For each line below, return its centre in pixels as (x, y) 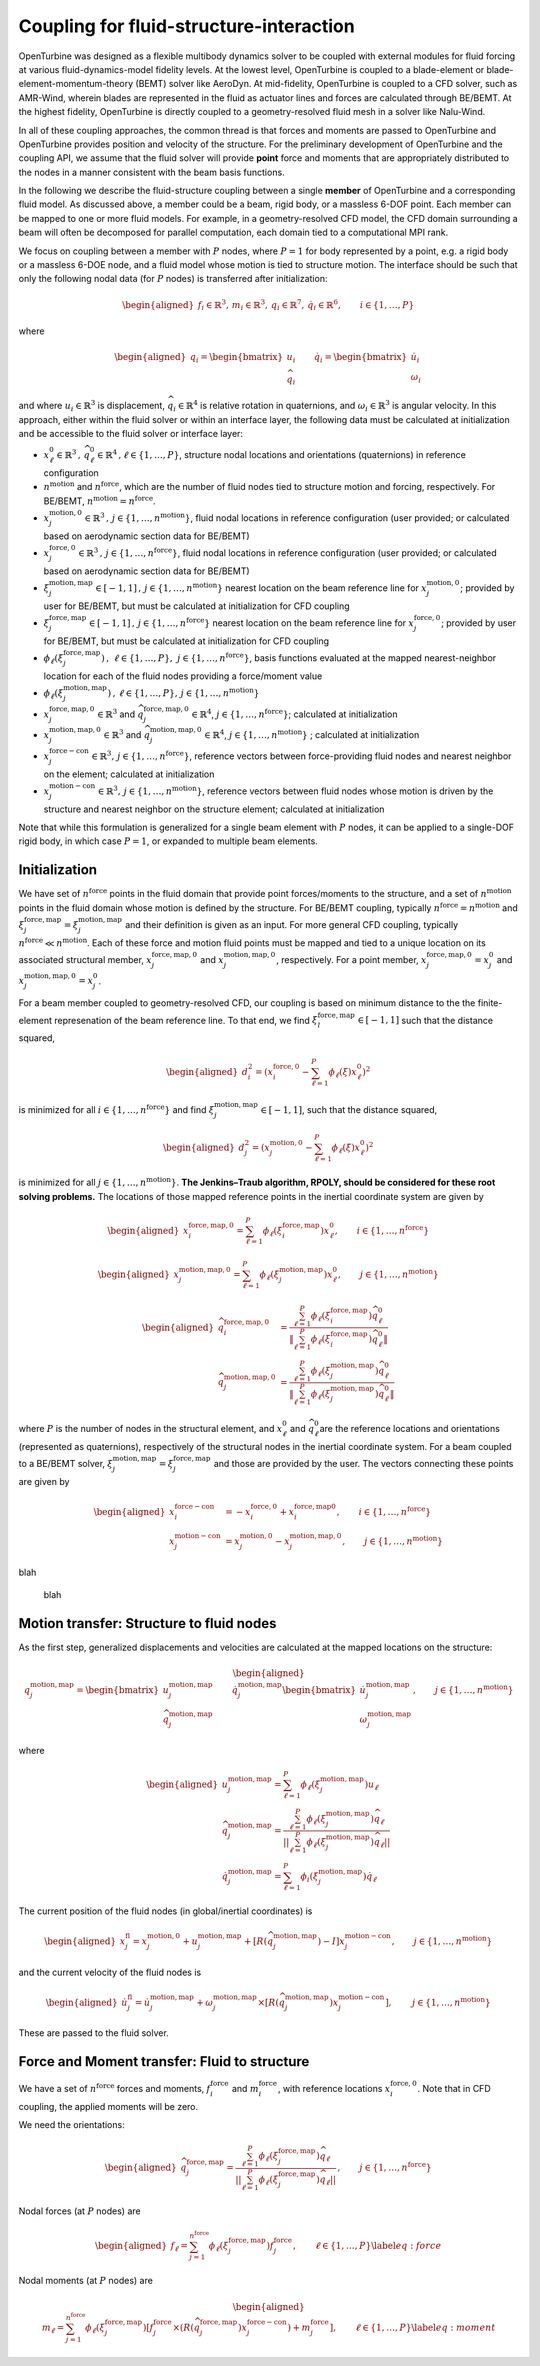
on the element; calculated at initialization (129, 774)
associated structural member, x (85, 959)
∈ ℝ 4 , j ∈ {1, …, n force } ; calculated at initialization (295, 713)
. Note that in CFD (454, 2089)
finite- (490, 1003)
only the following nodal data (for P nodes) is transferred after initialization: (173, 279)
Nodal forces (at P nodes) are (79, 2211)
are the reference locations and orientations (409, 1428)
